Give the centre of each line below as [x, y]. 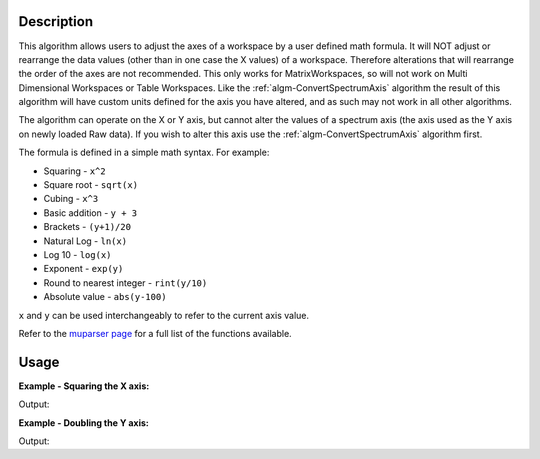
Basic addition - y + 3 [90, 212]
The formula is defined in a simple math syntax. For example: [144, 152]
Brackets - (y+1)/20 [87, 227]
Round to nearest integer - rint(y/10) [125, 282]
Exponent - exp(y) [83, 269]
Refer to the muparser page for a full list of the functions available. [155, 333]
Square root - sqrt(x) [91, 185]
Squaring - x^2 [74, 171]
